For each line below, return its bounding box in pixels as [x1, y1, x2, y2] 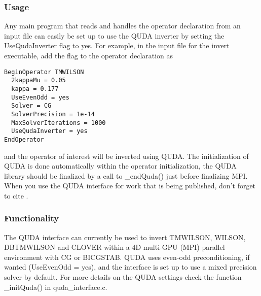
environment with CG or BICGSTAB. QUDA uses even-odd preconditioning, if [4, 251, 250, 262]
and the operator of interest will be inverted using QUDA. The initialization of [4, 150, 249, 161]
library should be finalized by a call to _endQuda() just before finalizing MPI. [4, 170, 248, 181]
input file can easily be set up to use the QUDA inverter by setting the [4, 30, 225, 41]
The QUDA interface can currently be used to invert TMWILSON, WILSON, [4, 232, 246, 242]
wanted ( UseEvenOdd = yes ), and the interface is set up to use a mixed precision [4, 261, 257, 272]
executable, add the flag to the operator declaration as [4, 50, 173, 60]
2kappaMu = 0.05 [11, 77, 66, 84]
